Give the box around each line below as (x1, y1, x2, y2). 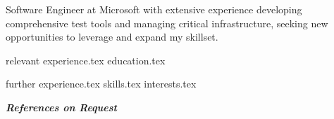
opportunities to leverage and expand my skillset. (6, 29, 218, 44)
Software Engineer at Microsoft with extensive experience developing (6, 2, 302, 16)
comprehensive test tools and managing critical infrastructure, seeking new (6, 15, 328, 30)
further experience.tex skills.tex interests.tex (6, 76, 197, 91)
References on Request (6, 99, 117, 114)
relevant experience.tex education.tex (6, 52, 166, 67)
